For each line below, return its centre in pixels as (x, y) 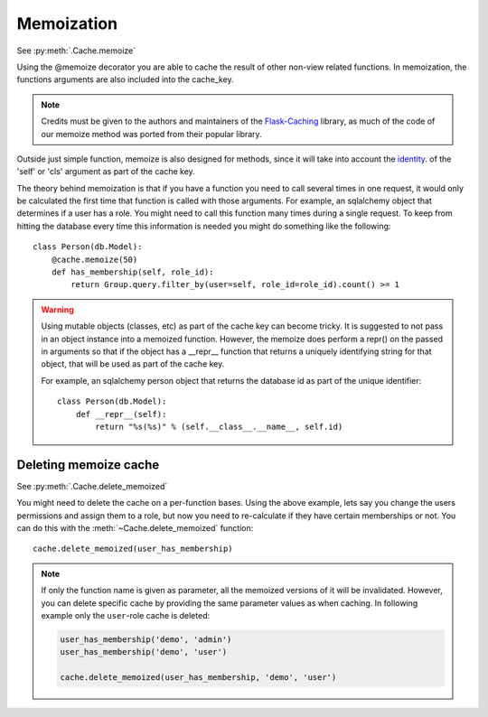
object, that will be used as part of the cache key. (133, 364)
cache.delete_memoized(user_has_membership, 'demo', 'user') (198, 678)
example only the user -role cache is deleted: (126, 615)
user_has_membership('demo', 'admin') (146, 639)
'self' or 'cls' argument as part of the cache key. (106, 172)
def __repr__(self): (121, 414)
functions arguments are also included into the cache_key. (125, 79)
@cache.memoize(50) (94, 259)
